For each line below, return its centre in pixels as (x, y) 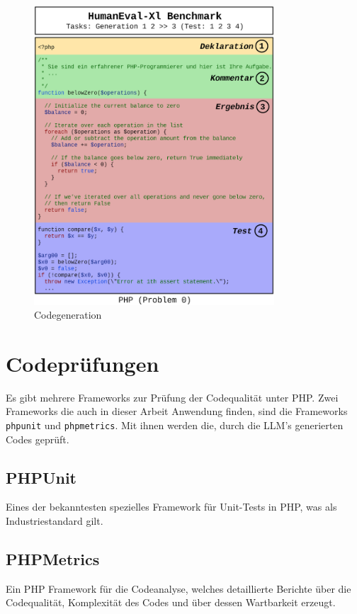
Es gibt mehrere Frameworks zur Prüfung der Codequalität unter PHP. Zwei (172, 397)
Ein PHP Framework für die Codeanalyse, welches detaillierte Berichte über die (178, 588)
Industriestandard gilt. (55, 521)
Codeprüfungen (83, 363)
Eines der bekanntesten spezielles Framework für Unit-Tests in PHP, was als (171, 507)
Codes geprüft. (38, 439)
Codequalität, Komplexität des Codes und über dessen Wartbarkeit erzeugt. (171, 602)
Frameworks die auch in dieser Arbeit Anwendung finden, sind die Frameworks (177, 411)
